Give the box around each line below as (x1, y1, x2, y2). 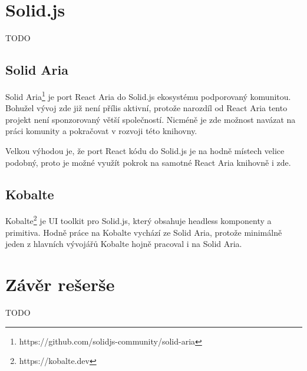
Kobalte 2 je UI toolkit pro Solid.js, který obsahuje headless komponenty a (5, 213, 272, 226)
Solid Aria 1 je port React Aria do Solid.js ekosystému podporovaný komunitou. (5, 88, 291, 102)
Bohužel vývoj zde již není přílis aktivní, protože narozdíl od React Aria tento (5, 102, 288, 114)
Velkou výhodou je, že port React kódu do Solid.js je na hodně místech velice (5, 144, 285, 156)
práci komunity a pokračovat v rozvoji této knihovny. (5, 125, 197, 137)
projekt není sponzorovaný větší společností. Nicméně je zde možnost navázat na (5, 113, 296, 125)
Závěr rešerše (5, 272, 115, 296)
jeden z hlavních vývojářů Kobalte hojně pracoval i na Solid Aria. (5, 238, 242, 250)
